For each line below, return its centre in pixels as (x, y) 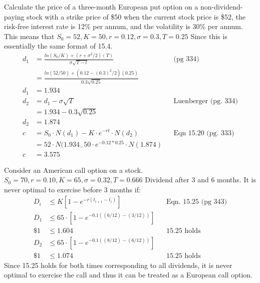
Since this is (209, 36)
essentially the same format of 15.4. (58, 46)
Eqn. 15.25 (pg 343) (197, 202)
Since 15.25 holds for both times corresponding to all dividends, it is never (118, 265)
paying (14, 16)
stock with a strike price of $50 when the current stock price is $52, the (136, 16)
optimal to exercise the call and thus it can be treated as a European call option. (128, 275)
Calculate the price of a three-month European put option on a (101, 7)
